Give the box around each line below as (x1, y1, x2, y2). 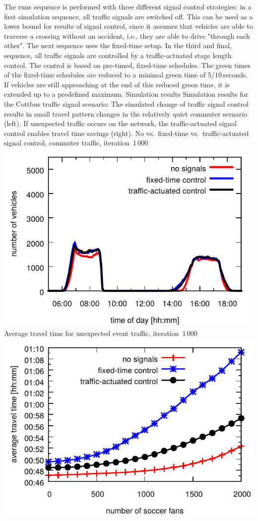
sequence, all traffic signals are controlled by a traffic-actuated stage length (4, 50, 232, 60)
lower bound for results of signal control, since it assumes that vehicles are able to (4, 21, 253, 31)
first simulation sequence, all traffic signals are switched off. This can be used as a (4, 11, 253, 21)
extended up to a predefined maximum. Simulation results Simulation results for (4, 89, 249, 99)
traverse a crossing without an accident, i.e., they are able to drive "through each (4, 30, 250, 41)
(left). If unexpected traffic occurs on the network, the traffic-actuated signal (4, 118, 237, 129)
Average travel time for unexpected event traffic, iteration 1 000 (4, 328, 197, 338)
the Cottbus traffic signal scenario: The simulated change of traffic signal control (4, 98, 249, 109)
